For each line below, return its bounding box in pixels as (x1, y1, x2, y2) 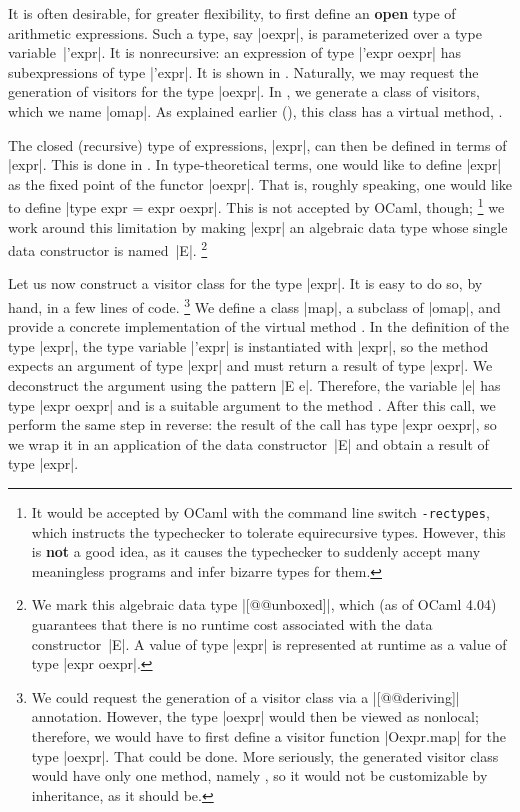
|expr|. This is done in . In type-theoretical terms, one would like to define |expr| (8, 154, 502, 175)
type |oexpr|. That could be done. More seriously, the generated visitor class (31, 745, 499, 766)
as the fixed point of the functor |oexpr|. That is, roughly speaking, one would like (8, 173, 513, 194)
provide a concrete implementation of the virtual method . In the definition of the (8, 316, 510, 337)
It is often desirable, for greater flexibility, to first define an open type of (8, 3, 456, 23)
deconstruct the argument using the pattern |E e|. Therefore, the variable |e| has (8, 375, 501, 396)
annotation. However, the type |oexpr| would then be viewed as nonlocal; (31, 706, 479, 727)
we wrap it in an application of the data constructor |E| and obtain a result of (8, 433, 489, 454)
